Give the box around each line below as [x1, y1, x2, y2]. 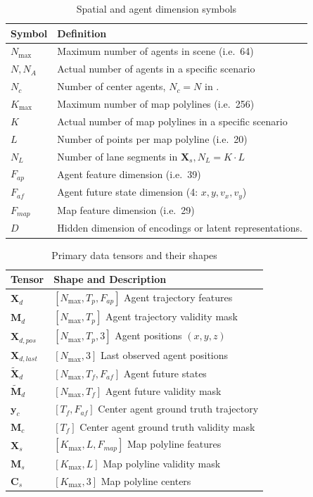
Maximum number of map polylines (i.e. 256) [57, 96, 255, 111]
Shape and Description [53, 272, 167, 287]
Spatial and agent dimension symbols [76, 1, 237, 15]
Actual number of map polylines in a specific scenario [57, 113, 288, 128]
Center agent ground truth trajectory [98, 401, 259, 416]
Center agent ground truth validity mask [79, 419, 255, 434]
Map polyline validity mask [103, 455, 221, 470]
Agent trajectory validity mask [105, 309, 238, 324]
